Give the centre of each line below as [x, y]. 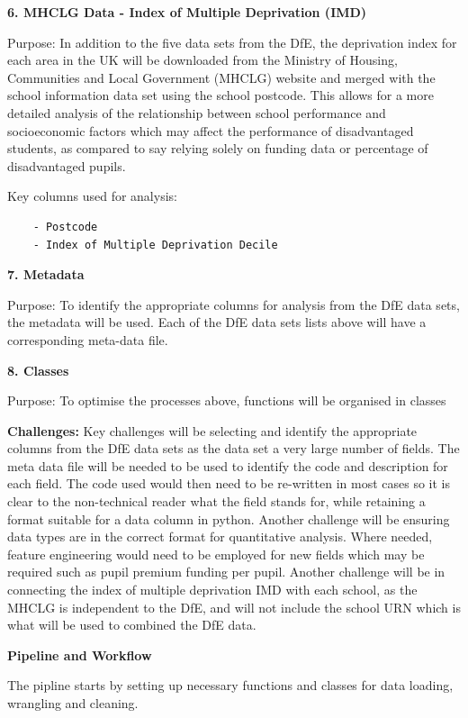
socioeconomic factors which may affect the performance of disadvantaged [211, 130]
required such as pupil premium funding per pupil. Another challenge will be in [226, 572]
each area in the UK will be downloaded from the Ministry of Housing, [202, 60]
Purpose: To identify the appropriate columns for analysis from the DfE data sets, [234, 304]
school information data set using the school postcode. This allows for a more [220, 95]
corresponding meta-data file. [88, 339]
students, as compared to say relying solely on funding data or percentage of [218, 148]
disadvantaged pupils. [67, 165]
